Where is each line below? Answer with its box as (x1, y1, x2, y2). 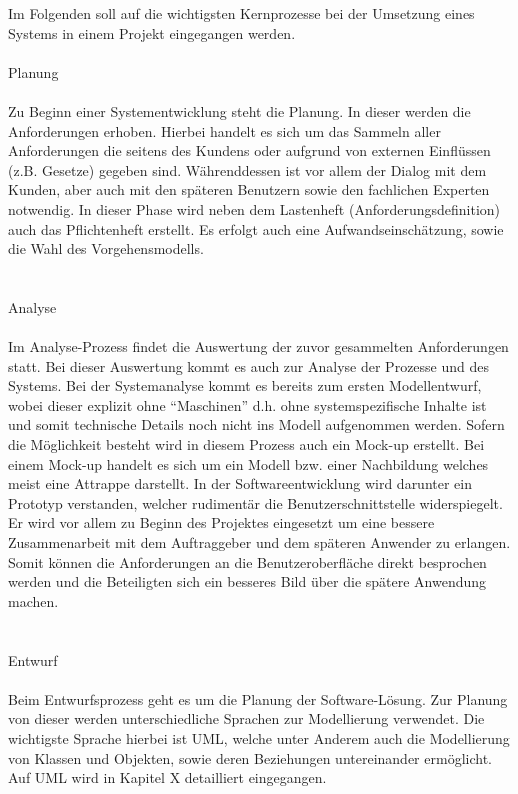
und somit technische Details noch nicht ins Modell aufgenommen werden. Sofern (8, 414, 505, 435)
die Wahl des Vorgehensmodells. (8, 238, 204, 259)
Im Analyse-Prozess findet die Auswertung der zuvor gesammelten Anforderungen (8, 336, 509, 357)
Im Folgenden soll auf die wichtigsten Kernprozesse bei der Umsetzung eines (8, 3, 475, 23)
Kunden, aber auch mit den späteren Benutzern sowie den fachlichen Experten (8, 179, 490, 200)
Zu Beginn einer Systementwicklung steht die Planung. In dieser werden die (8, 100, 471, 121)
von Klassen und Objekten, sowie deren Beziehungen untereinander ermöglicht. (8, 747, 492, 768)
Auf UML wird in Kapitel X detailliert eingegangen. (8, 767, 327, 788)
